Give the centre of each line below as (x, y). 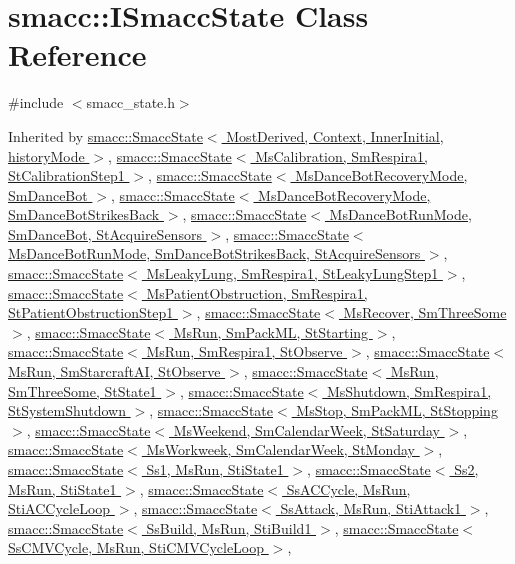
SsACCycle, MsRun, (348, 488)
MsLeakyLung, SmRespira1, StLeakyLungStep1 (292, 273)
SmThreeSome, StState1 (82, 390)
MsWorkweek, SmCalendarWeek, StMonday (281, 449)
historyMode (46, 155)
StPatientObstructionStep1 (91, 312)
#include (36, 102)
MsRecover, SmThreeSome (425, 312)
